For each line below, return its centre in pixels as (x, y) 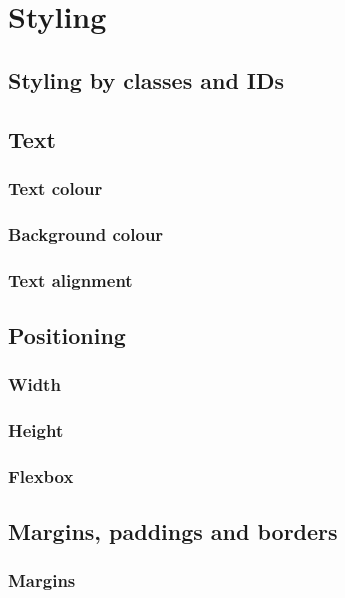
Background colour (86, 233)
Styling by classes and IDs (146, 79)
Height (36, 430)
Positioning (67, 334)
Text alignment (70, 279)
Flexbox (41, 475)
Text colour (55, 187)
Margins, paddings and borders (173, 531)
